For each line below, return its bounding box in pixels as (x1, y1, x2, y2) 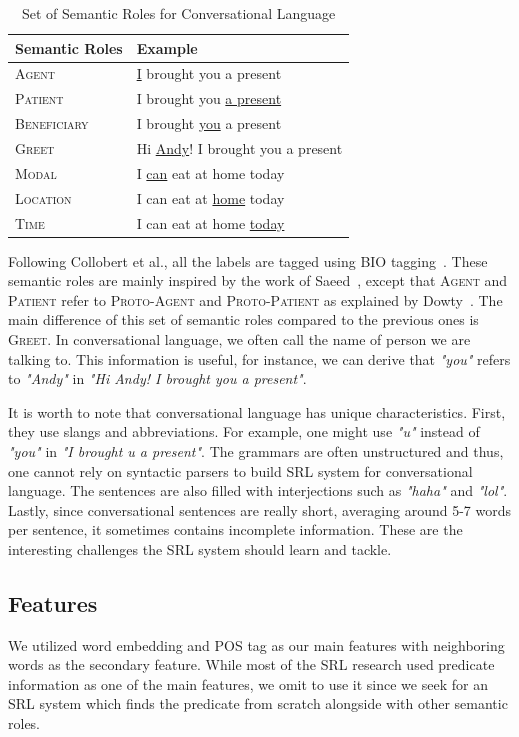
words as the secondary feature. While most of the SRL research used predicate (8, 654, 495, 675)
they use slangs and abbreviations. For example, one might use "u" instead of (8, 421, 480, 442)
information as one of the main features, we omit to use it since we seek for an (8, 673, 488, 694)
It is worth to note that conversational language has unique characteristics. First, (8, 401, 506, 422)
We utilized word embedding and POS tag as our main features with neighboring (8, 634, 505, 655)
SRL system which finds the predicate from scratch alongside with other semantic (8, 693, 508, 714)
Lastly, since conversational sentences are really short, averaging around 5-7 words (8, 499, 512, 520)
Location (15, 187, 72, 208)
